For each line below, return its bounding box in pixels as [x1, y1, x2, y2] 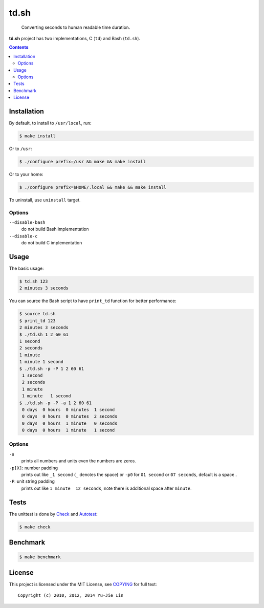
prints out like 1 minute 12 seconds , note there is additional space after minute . [21, 485, 192, 491]
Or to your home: [9, 171, 44, 177]
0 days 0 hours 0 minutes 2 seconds [22, 413, 117, 419]
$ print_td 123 [19, 318, 56, 324]
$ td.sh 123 [19, 279, 48, 284]
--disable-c [9, 233, 38, 239]
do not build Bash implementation [21, 226, 89, 232]
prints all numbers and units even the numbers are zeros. [21, 458, 136, 464]
